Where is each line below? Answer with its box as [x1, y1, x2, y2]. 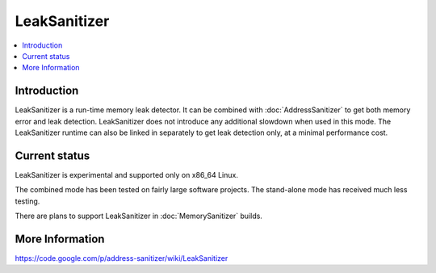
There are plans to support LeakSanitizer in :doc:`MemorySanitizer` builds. [15, 211, 262, 221]
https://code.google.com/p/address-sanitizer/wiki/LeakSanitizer [15, 254, 228, 262]
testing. [15, 196, 40, 206]
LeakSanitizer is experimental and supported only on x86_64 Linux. [15, 170, 238, 179]
